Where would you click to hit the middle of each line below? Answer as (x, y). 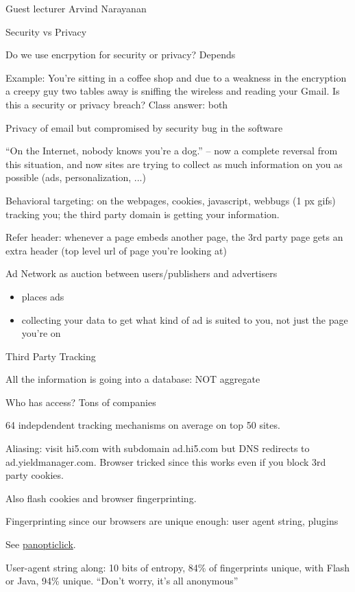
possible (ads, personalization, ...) (76, 177)
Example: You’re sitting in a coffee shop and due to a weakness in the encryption (176, 77)
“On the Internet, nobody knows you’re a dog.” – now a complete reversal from (172, 151)
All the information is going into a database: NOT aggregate (133, 379)
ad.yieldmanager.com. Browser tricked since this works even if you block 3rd (166, 461)
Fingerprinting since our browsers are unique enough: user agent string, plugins (172, 521)
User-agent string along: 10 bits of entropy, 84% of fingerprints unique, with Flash (178, 567)
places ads (43, 296)
